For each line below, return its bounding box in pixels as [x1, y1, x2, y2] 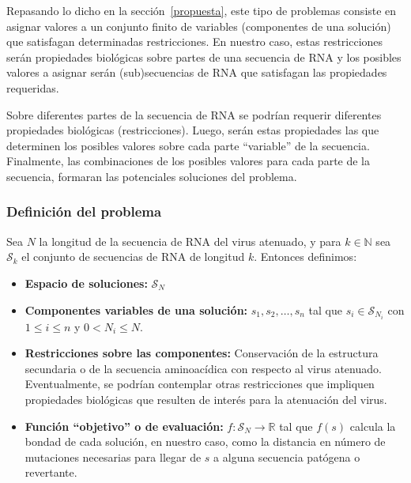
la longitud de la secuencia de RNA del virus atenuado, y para [39, 232, 341, 249]
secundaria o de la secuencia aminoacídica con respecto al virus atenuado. [25, 360, 382, 376]
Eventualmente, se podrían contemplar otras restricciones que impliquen [25, 375, 375, 392]
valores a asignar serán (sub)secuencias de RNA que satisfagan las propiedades [6, 64, 387, 81]
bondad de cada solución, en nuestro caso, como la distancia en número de [25, 433, 386, 450]
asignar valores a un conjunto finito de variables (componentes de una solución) [6, 17, 391, 34]
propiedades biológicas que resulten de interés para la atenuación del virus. [25, 391, 387, 407]
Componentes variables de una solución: [25, 301, 248, 318]
